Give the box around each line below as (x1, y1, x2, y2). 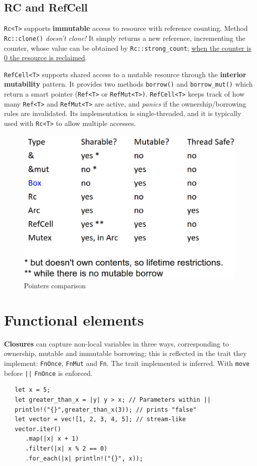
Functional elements (4, 309, 144, 330)
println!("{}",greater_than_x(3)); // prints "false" (14, 406, 197, 413)
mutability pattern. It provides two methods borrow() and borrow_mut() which (4, 79, 253, 89)
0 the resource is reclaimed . (4, 52, 87, 63)
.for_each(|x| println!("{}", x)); (25, 455, 143, 462)
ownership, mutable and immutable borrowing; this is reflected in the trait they (4, 348, 247, 358)
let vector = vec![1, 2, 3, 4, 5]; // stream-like (14, 416, 186, 423)
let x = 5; (14, 386, 51, 394)
